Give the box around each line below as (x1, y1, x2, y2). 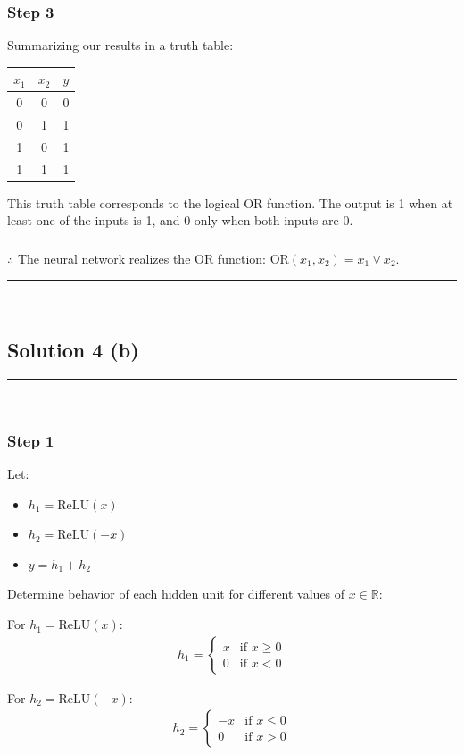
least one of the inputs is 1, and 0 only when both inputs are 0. (7, 211, 353, 230)
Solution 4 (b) (7, 336, 139, 364)
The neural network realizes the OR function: (17, 248, 266, 267)
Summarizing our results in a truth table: (7, 36, 234, 55)
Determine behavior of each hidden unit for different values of (7, 584, 345, 603)
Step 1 (7, 429, 54, 451)
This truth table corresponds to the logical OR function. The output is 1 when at (7, 193, 453, 212)
